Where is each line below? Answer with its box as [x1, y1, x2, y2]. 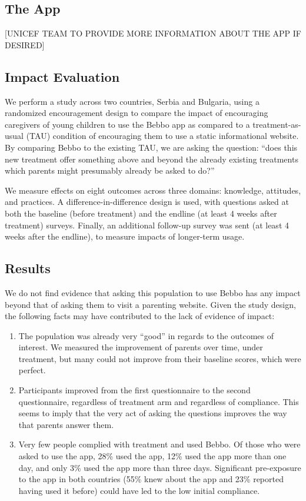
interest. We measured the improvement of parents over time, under [18, 341, 263, 353]
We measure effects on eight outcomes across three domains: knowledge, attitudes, [5, 184, 301, 196]
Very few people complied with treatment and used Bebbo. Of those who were [18, 438, 301, 450]
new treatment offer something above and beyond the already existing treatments [5, 152, 298, 165]
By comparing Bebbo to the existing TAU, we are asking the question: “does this [5, 141, 298, 153]
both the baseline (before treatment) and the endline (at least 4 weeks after [5, 207, 277, 219]
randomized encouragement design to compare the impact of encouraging [5, 107, 268, 119]
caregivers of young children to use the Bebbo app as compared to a [5, 118, 250, 130]
